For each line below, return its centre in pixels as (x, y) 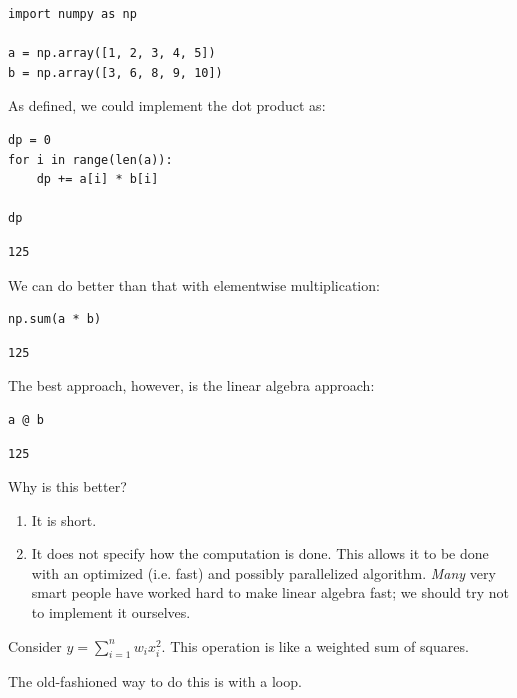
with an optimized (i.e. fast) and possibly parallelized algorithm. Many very (263, 572)
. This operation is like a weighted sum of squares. (315, 645)
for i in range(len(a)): (90, 159)
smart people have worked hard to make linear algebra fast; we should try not (270, 592)
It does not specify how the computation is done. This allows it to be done (260, 553)
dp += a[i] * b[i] (97, 179)
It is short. (64, 519)
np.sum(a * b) (55, 319)
